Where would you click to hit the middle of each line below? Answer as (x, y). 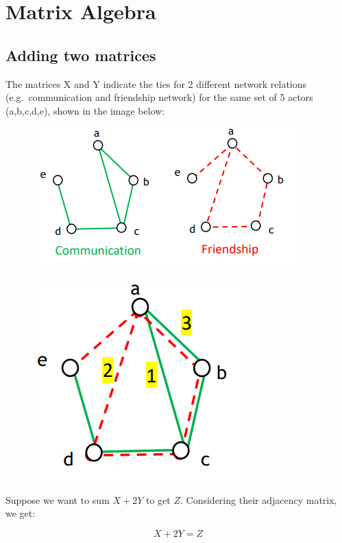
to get (158, 499)
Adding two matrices (81, 55)
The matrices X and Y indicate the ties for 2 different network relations (156, 83)
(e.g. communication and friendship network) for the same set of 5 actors (159, 97)
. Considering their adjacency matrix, (259, 499)
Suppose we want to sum (58, 499)
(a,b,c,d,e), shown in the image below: (85, 110)
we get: (21, 513)
